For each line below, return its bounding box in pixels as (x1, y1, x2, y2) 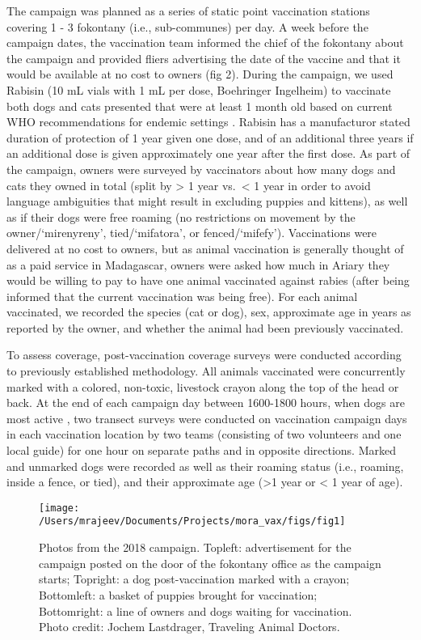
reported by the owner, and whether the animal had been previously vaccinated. (6, 319, 404, 336)
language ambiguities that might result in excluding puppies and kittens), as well (6, 193, 408, 210)
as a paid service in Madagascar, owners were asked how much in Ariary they (6, 256, 390, 273)
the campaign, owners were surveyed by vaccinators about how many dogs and (6, 160, 396, 177)
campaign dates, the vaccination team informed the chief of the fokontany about (6, 34, 404, 51)
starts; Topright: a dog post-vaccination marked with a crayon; (39, 570, 350, 587)
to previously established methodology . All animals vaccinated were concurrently (6, 362, 406, 379)
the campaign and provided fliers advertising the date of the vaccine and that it (6, 49, 401, 66)
